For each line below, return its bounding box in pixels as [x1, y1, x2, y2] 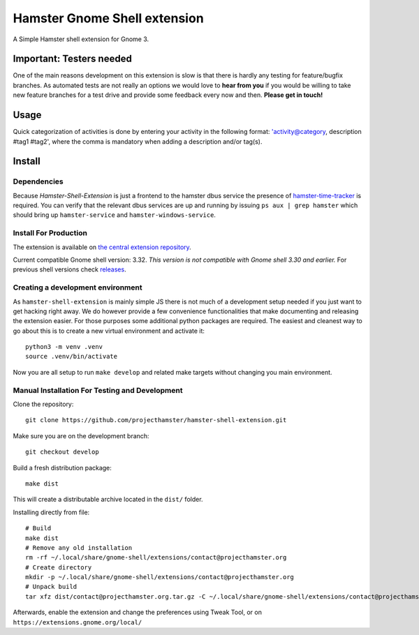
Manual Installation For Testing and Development [13, 385, 183, 395]
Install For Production [13, 228, 87, 238]
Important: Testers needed [13, 53, 132, 65]
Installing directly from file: [13, 508, 90, 516]
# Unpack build [25, 583, 78, 591]
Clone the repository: [13, 400, 74, 408]
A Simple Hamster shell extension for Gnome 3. [13, 35, 149, 43]
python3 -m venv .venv [25, 343, 103, 351]
